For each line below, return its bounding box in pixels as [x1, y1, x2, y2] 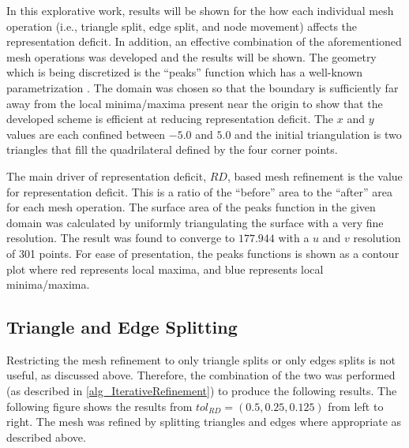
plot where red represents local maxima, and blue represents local [6, 260, 324, 277]
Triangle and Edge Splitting [6, 315, 238, 339]
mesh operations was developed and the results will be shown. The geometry [6, 48, 377, 65]
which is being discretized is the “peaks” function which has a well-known [6, 64, 363, 80]
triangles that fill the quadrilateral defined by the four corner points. [6, 141, 338, 158]
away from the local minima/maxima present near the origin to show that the [6, 95, 383, 111]
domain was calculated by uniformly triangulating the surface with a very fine [6, 214, 384, 230]
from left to [328, 398, 384, 414]
